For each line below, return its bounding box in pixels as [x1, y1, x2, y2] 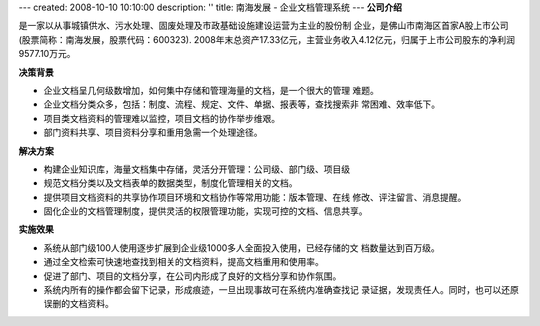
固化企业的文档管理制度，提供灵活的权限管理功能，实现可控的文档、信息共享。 [43, 205, 368, 217]
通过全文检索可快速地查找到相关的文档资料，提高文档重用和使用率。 [43, 256, 324, 268]
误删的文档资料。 [43, 298, 114, 310]
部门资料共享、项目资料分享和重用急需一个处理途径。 [43, 126, 263, 139]
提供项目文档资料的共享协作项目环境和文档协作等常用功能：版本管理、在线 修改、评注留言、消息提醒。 [43, 191, 467, 203]
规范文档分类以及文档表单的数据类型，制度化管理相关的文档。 [43, 177, 298, 189]
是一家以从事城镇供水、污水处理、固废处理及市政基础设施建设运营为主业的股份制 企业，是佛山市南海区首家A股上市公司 [18, 20, 509, 32]
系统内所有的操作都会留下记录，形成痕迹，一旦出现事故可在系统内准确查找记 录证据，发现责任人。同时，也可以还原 [43, 284, 519, 296]
